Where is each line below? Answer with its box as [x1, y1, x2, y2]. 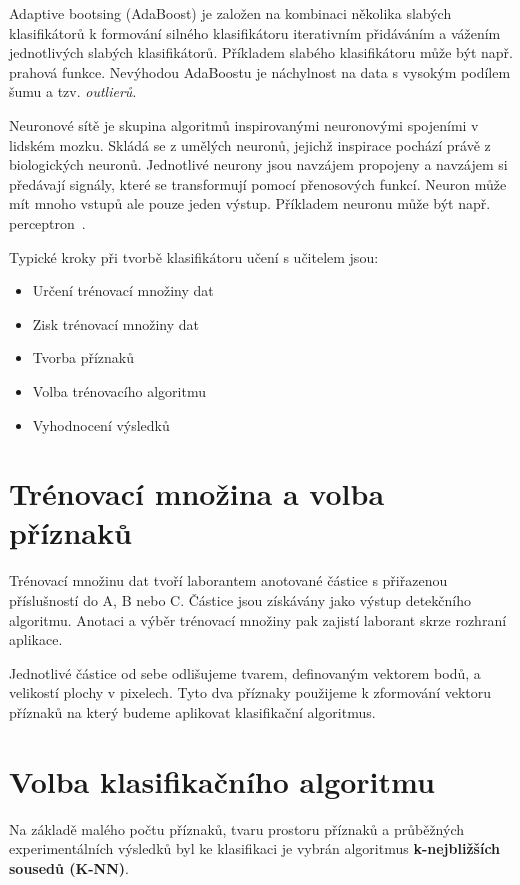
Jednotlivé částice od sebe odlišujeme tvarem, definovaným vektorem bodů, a [9, 662, 481, 683]
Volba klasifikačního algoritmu [9, 760, 435, 801]
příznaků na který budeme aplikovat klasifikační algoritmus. [9, 701, 376, 722]
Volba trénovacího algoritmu [32, 380, 206, 401]
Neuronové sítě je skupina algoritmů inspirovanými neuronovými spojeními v [9, 114, 479, 135]
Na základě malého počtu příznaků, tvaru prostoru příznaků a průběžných [9, 818, 464, 839]
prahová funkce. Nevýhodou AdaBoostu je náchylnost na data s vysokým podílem [9, 61, 511, 82]
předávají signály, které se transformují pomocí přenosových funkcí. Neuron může [9, 173, 507, 194]
